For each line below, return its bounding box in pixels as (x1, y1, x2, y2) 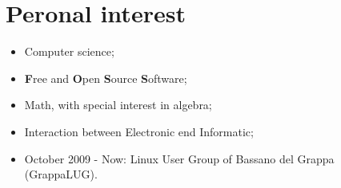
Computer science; (24, 43, 114, 60)
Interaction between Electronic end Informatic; (24, 123, 254, 139)
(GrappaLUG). (24, 166, 98, 182)
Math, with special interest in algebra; (24, 96, 212, 113)
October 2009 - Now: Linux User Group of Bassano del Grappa (24, 150, 335, 166)
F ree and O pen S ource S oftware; (24, 69, 187, 86)
